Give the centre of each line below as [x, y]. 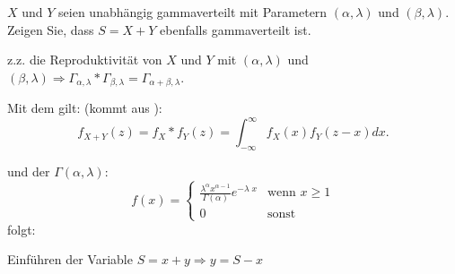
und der [29, 171]
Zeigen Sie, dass [51, 29]
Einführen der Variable [70, 259]
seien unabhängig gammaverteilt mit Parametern [193, 12]
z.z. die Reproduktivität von [85, 60]
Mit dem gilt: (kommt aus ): [85, 108]
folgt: [22, 229]
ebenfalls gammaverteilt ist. [236, 29]
